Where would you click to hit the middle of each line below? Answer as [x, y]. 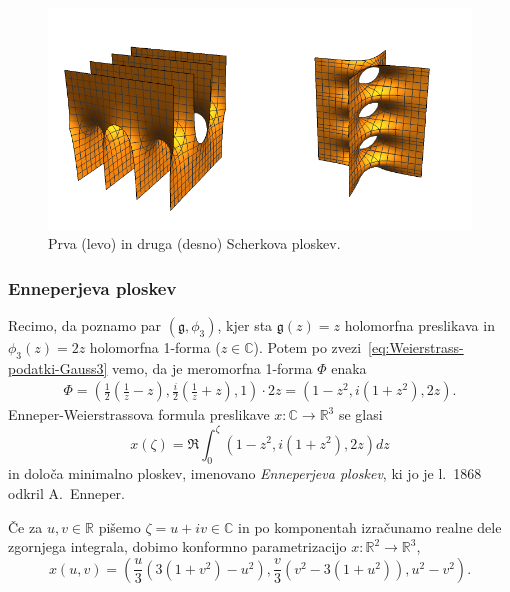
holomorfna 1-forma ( [155, 347]
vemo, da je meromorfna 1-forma [212, 367]
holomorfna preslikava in [419, 325]
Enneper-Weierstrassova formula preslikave [139, 414]
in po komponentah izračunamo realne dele [370, 526]
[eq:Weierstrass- [416, 347]
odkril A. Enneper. [66, 492]
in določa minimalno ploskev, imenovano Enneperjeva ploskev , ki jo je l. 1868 [245, 473]
